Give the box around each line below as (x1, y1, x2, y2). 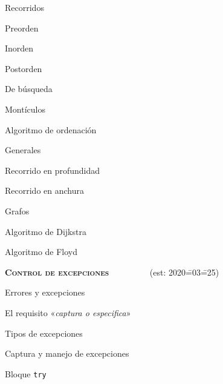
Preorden (5, 21, 39, 34)
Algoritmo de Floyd (5, 245, 78, 258)
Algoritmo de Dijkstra (5, 225, 86, 237)
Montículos (5, 102, 45, 115)
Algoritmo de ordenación (5, 123, 97, 136)
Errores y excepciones (5, 286, 85, 299)
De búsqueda (5, 82, 53, 95)
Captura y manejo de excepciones (5, 347, 129, 360)
